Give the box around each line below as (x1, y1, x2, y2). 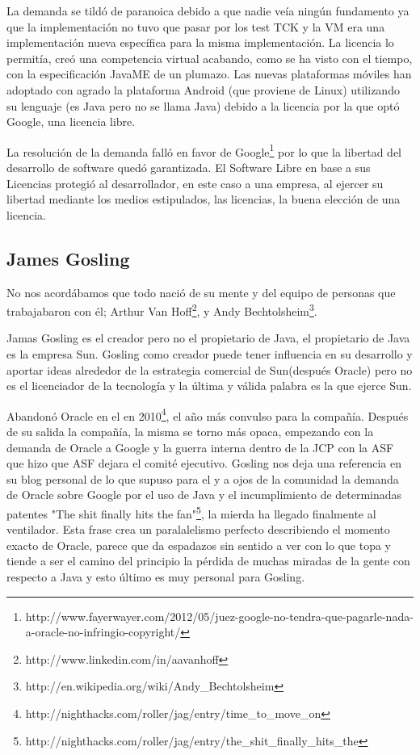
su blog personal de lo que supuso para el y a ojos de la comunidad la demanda (6, 470, 399, 487)
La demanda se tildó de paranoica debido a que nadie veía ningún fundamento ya (6, 2, 409, 19)
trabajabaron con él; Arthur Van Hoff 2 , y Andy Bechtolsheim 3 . (6, 300, 317, 319)
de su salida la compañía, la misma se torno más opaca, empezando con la (6, 423, 374, 440)
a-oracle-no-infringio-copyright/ (25, 623, 181, 640)
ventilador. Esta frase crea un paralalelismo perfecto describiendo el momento (6, 521, 390, 538)
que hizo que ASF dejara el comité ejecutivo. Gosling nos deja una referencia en (6, 455, 401, 472)
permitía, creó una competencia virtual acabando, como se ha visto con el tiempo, (6, 49, 413, 66)
